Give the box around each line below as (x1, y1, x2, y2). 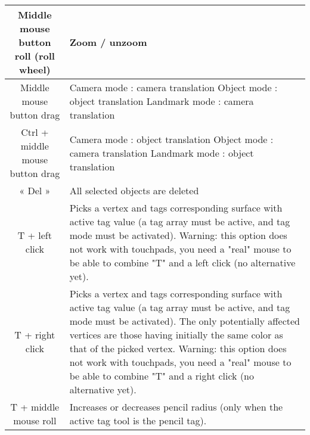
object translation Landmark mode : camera (69, 94, 254, 108)
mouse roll (13, 414, 57, 427)
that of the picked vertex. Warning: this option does (69, 341, 287, 355)
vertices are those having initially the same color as (69, 328, 283, 341)
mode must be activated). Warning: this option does (69, 228, 287, 242)
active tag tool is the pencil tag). (69, 414, 207, 427)
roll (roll (14, 49, 55, 63)
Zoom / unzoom (69, 35, 147, 49)
